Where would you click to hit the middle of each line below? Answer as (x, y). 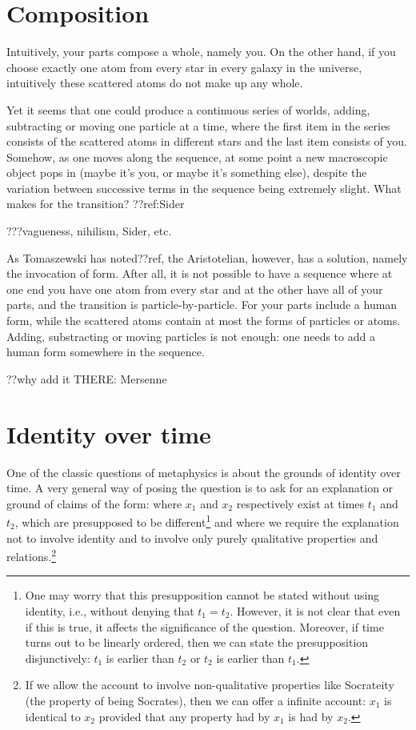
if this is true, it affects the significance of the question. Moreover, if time (204, 626)
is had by (311, 716)
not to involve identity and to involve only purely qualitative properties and (192, 537)
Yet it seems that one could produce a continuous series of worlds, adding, (188, 109)
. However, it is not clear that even (315, 611)
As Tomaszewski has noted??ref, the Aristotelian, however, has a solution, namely (207, 257)
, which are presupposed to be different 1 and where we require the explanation (207, 521)
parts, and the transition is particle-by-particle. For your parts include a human (202, 305)
